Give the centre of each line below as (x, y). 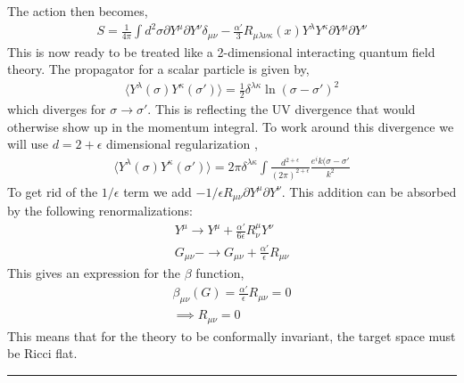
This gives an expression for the (94, 273)
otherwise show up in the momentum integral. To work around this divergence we (231, 126)
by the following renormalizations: (100, 211)
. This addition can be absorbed (369, 191)
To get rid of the (53, 191)
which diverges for (57, 109)
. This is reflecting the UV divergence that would (282, 109)
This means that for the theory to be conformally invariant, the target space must (232, 335)
